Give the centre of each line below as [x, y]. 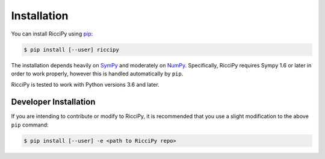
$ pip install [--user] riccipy [72, 49]
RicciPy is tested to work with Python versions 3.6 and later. [85, 85]
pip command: [30, 125]
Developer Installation [53, 102]
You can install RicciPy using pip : [52, 34]
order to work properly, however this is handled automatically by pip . [97, 73]
